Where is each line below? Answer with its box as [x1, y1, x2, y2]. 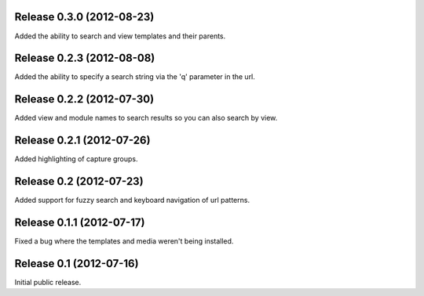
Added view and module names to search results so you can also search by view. [14, 114, 278, 123]
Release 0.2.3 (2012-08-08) [14, 52, 155, 65]
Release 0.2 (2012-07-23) [14, 175, 144, 188]
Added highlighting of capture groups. [14, 154, 138, 164]
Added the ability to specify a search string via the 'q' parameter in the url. [14, 72, 255, 81]
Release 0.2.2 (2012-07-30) [14, 92, 155, 106]
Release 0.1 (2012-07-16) [14, 257, 139, 270]
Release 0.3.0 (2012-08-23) [14, 10, 155, 23]
